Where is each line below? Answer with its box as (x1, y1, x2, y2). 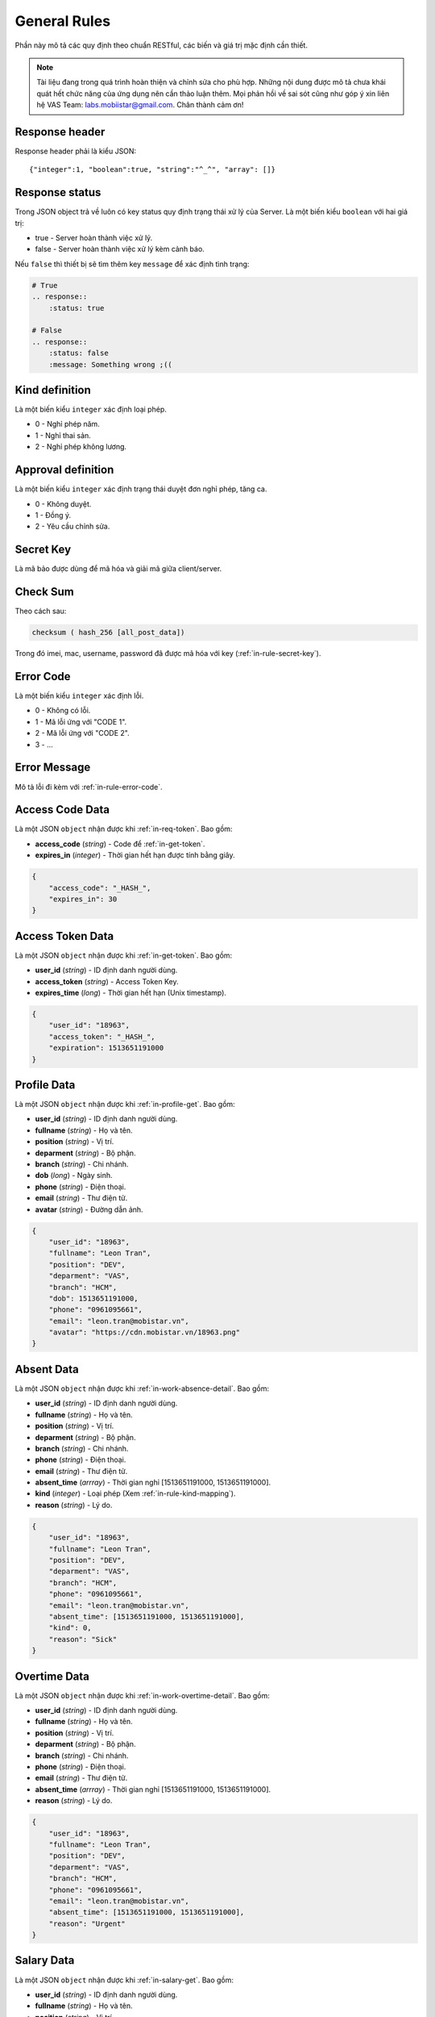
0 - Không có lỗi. (35, 706, 91, 716)
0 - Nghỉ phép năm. (35, 420, 100, 429)
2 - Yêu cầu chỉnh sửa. (35, 521, 110, 532)
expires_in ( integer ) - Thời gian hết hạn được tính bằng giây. (35, 850, 235, 860)
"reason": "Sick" (48, 1635, 118, 1643)
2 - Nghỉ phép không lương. (35, 442, 127, 452)
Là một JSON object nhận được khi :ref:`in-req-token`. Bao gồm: (14, 824, 233, 834)
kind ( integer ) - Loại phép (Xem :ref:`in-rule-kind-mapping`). (35, 1489, 236, 1498)
